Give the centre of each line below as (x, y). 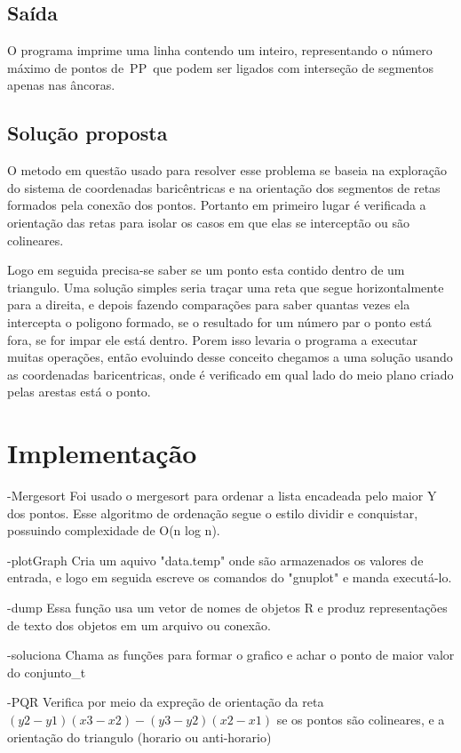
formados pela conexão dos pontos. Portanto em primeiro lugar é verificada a (217, 205)
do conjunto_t (47, 672)
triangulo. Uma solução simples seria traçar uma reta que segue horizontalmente (226, 287)
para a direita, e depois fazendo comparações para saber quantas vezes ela (209, 304)
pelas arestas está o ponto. (79, 392)
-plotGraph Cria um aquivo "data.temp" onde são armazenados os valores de (215, 560)
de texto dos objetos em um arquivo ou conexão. (139, 625)
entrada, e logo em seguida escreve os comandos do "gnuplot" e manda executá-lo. (230, 577)
